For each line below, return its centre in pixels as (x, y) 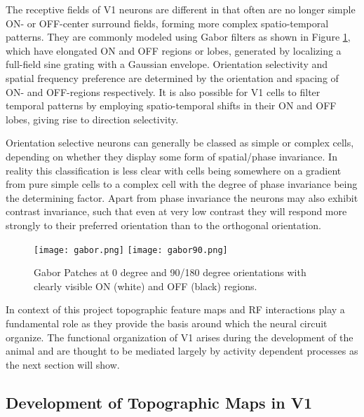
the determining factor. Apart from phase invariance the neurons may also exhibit (182, 197)
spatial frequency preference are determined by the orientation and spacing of (172, 77)
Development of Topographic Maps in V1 (159, 402)
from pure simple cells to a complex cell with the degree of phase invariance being (182, 184)
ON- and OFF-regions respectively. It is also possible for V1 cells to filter (163, 91)
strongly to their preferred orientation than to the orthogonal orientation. (164, 225)
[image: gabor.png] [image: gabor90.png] (131, 250)
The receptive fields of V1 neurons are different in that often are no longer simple (181, 9)
